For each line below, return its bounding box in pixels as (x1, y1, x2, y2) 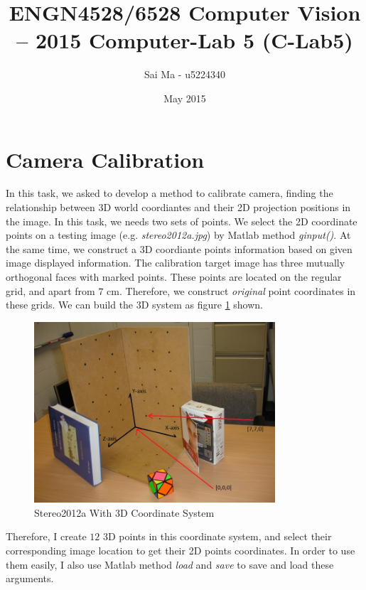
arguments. (6, 571, 54, 586)
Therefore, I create (6, 529, 87, 544)
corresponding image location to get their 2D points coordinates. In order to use (6, 542, 355, 557)
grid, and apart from (6, 283, 95, 298)
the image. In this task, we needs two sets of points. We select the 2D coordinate (6, 213, 357, 228)
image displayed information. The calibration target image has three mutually (6, 255, 345, 270)
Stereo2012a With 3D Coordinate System (34, 505, 215, 520)
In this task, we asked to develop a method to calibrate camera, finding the (6, 186, 333, 200)
